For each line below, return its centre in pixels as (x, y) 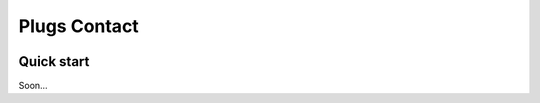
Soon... (33, 86)
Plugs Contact (78, 26)
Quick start (54, 61)
